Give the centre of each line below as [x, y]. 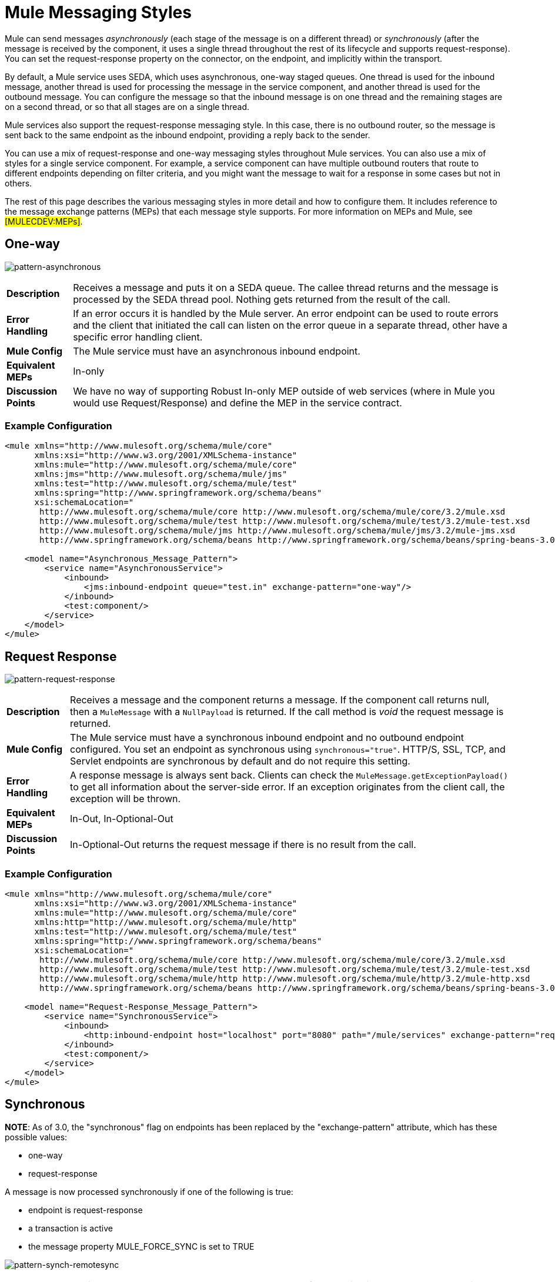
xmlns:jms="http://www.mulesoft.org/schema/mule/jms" [161, 474]
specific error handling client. [138, 337]
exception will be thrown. [126, 799]
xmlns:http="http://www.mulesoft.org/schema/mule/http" [166, 922]
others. [19, 183]
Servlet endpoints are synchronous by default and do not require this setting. [240, 761]
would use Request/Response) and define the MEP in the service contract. [238, 403]
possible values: [36, 1137]
